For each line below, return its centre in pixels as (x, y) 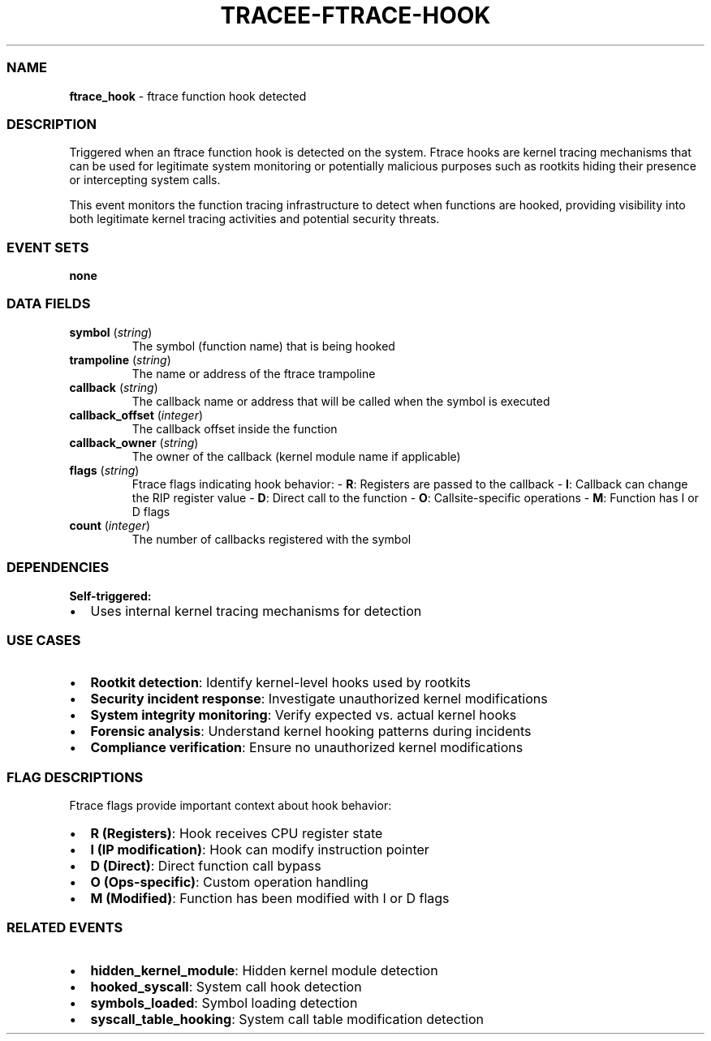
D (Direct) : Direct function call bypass (206, 866)
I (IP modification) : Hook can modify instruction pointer (260, 850)
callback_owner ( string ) (134, 442)
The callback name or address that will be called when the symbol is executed (341, 401)
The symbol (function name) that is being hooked (263, 346)
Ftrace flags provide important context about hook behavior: (231, 805)
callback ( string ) (114, 387)
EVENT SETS (48, 247)
